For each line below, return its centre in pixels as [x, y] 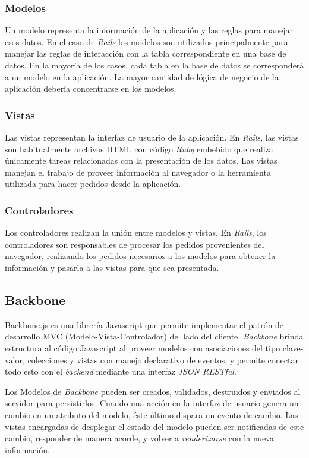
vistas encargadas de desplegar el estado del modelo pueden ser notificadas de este [154, 426]
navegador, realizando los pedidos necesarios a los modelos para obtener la [140, 256]
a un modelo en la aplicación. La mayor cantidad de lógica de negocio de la [142, 77]
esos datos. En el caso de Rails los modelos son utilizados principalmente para [146, 41]
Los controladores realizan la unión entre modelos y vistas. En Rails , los [136, 233]
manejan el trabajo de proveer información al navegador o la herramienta [138, 172]
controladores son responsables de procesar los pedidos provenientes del [135, 244]
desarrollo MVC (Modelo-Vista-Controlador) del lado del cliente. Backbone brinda [154, 336]
